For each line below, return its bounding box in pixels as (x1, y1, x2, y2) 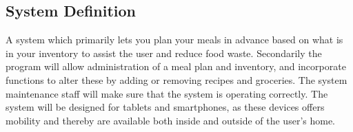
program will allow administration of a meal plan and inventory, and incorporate (6, 59, 346, 74)
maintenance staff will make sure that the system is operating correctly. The (6, 86, 328, 100)
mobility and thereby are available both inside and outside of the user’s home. (6, 113, 336, 127)
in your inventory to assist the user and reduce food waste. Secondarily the (6, 45, 322, 60)
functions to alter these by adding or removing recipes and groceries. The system (6, 72, 347, 87)
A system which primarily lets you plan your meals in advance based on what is (6, 32, 343, 47)
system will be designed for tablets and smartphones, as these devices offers (6, 100, 325, 114)
